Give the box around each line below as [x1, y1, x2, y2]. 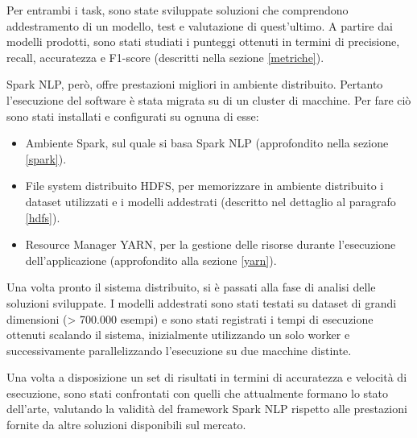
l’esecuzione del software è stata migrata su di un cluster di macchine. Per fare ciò [6, 91, 411, 108]
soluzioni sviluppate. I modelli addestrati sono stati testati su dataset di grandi [6, 294, 397, 311]
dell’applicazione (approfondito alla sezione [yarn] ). [25, 251, 277, 268]
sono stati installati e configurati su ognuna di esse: [6, 107, 259, 124]
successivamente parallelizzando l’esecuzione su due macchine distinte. [6, 341, 352, 358]
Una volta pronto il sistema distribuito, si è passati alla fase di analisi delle [6, 279, 376, 295]
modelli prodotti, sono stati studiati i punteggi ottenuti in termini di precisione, [6, 33, 400, 50]
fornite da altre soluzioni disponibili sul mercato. [6, 416, 246, 433]
